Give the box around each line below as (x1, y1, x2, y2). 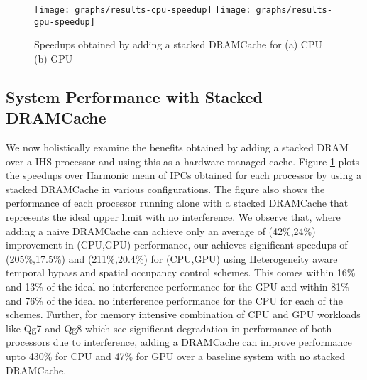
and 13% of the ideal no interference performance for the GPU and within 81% (6, 279, 349, 294)
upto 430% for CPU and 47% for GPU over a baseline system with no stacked (6, 349, 346, 363)
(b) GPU (34, 50, 73, 65)
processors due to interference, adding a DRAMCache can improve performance (6, 335, 352, 349)
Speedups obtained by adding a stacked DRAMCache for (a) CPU (34, 37, 323, 52)
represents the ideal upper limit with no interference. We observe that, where (6, 210, 341, 224)
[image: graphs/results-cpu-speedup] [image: (34, 5, 251, 15)
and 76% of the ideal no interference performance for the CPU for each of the (6, 293, 343, 308)
